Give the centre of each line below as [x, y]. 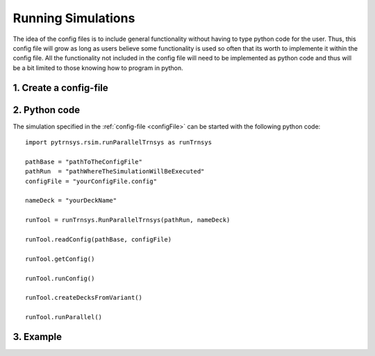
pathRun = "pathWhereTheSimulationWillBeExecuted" [115, 171]
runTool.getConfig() [60, 259]
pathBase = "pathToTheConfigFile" [84, 162]
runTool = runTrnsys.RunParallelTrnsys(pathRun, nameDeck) [128, 220]
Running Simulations [74, 18]
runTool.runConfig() [60, 278]
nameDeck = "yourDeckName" [71, 201]
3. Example [37, 337]
